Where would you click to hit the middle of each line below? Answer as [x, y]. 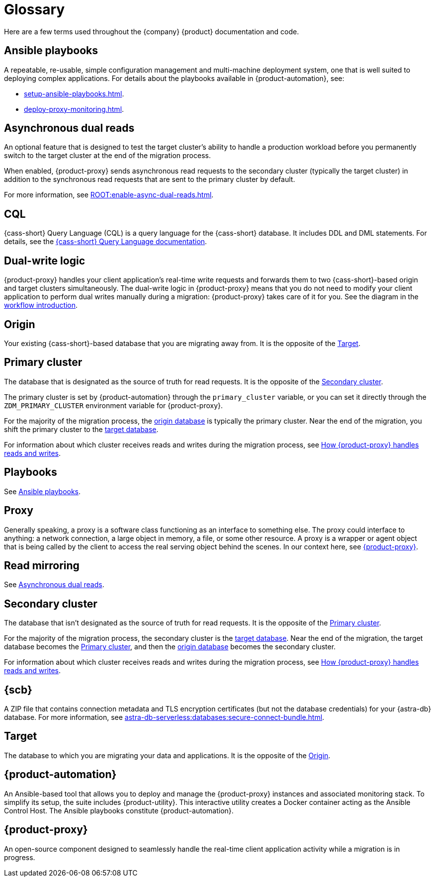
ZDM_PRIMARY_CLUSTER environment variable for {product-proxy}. [114, 405]
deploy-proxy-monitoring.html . [74, 109]
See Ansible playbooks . [43, 491]
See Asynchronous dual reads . [54, 585]
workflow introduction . [41, 305]
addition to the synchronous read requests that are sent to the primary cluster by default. [150, 179]
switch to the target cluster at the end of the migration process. [107, 156]
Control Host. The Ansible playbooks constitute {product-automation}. [119, 810]
